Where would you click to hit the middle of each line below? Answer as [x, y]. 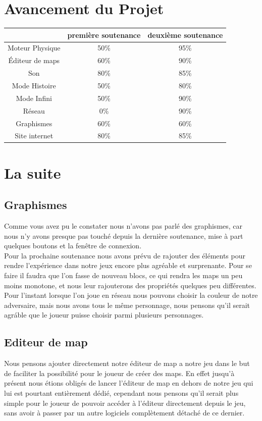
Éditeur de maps [34, 60]
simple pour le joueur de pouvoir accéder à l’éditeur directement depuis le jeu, [125, 403]
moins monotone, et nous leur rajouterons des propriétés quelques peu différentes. [130, 285]
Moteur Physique [34, 48]
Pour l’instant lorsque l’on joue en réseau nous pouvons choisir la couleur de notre [131, 295]
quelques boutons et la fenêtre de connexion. [73, 246]
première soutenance [104, 35]
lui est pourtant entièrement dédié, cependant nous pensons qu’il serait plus [121, 392]
